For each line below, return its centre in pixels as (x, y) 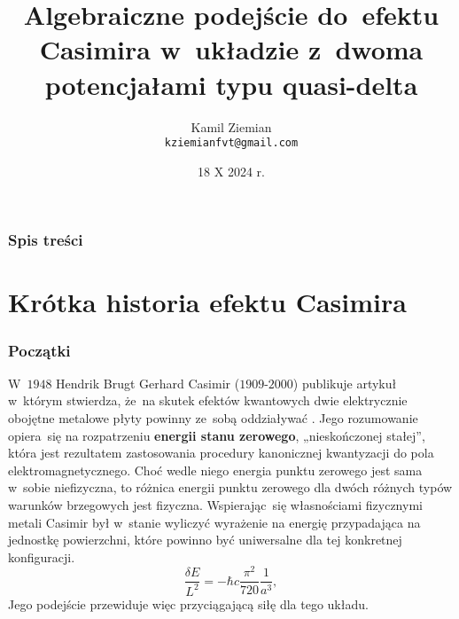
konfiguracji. (42, 556)
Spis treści (46, 240)
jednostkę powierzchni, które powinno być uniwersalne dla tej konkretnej (205, 540)
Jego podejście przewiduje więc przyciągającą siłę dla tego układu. (188, 603)
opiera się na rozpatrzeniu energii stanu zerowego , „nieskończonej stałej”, (217, 435)
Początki (39, 350)
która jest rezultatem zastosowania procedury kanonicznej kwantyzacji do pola (221, 453)
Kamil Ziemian (231, 126)
